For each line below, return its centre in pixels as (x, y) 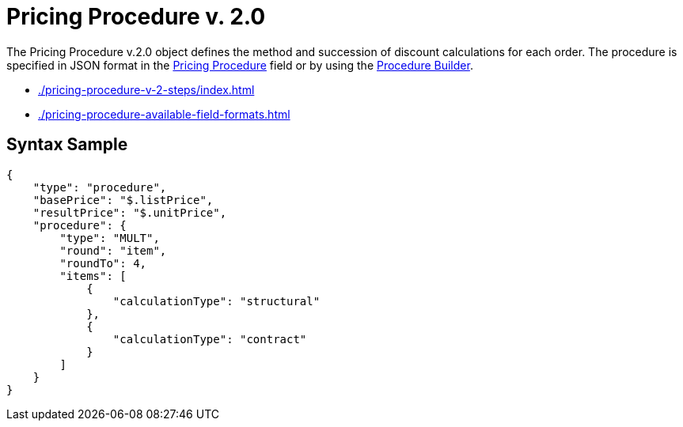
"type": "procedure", (100, 187)
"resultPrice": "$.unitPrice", (130, 212)
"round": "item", (113, 250)
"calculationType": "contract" (210, 339)
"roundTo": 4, (103, 263)
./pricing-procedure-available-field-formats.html (164, 114)
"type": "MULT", (110, 238)
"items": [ (93, 276)
